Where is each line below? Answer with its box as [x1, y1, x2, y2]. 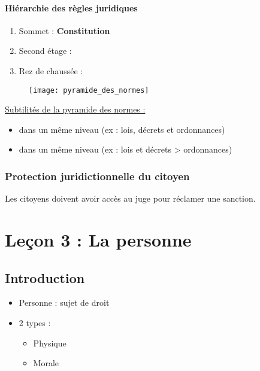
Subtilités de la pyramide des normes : [5, 103, 146, 115]
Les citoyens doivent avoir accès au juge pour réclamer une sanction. [5, 192, 256, 205]
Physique [33, 336, 66, 349]
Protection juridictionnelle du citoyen [5, 168, 190, 183]
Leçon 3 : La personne [5, 227, 192, 252]
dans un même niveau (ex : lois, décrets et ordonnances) [19, 123, 225, 135]
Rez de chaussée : [19, 64, 83, 77]
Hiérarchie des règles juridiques [5, 1, 138, 14]
